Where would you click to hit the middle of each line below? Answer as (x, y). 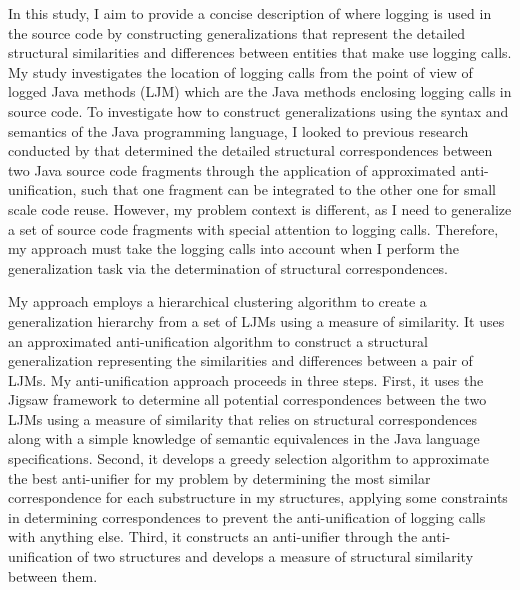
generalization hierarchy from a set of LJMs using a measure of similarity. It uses (256, 320)
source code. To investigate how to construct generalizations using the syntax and (258, 110)
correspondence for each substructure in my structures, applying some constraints (258, 497)
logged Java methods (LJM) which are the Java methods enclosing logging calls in (260, 91)
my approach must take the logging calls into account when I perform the (233, 248)
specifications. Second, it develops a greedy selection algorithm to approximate (249, 458)
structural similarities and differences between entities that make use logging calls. (260, 52)
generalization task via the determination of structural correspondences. (228, 267)
